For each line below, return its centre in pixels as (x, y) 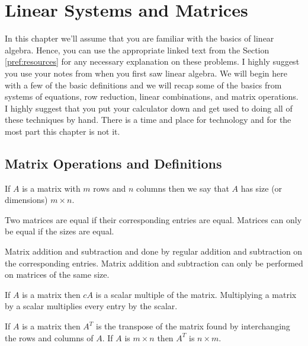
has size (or (262, 188)
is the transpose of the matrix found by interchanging (193, 326)
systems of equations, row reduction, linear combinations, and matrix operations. (152, 96)
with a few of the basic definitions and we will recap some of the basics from (143, 85)
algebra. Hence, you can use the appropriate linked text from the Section (137, 50)
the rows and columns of (49, 337)
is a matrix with (51, 188)
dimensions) (26, 200)
